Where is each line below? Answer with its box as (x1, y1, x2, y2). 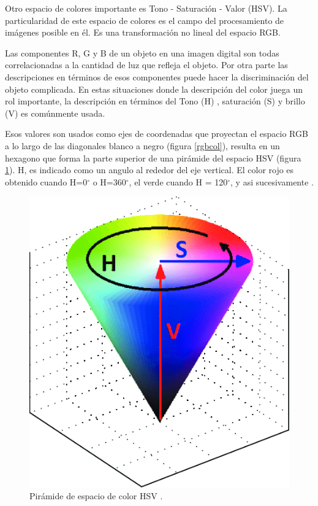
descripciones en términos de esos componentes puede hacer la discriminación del (5, 70, 309, 83)
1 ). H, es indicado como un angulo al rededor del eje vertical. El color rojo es (5, 163, 294, 176)
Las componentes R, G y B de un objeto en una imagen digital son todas (5, 46, 279, 59)
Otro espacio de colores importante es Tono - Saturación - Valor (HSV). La (5, 2, 287, 14)
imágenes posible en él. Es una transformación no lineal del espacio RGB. (5, 26, 281, 39)
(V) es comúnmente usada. (5, 106, 105, 119)
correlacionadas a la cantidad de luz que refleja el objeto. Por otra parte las (5, 58, 288, 71)
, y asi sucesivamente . (230, 175, 314, 188)
